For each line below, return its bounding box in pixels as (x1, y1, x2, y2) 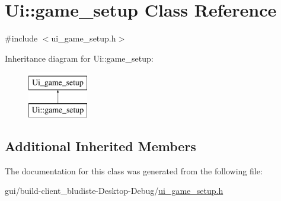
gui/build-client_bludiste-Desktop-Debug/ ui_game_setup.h (5, 184, 223, 197)
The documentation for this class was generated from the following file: (5, 164, 263, 177)
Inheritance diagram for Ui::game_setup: (5, 52, 154, 64)
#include (5, 32, 38, 44)
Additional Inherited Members (5, 136, 196, 155)
